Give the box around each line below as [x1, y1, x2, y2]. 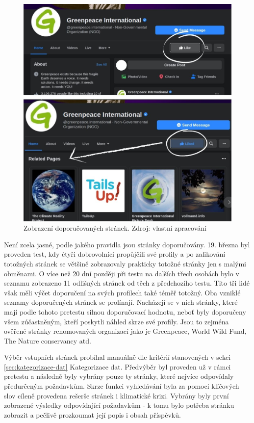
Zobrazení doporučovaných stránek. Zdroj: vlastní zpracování [24, 223, 206, 233]
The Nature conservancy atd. [4, 335, 91, 345]
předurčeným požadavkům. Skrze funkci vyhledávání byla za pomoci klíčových [4, 381, 239, 391]
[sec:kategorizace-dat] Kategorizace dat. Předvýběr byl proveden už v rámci [4, 361, 231, 371]
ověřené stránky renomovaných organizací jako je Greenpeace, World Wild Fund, [4, 326, 247, 336]
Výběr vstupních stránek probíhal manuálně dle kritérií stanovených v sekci [4, 352, 231, 362]
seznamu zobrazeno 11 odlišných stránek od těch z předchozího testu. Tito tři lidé [4, 278, 250, 288]
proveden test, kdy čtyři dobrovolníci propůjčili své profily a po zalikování [4, 249, 226, 259]
